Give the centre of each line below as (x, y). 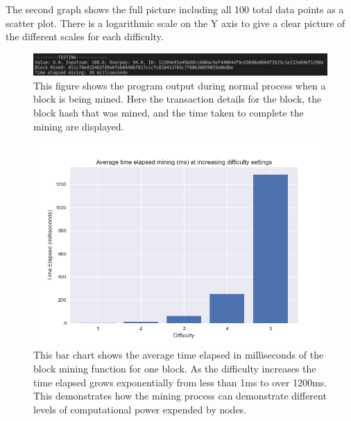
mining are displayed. (79, 126)
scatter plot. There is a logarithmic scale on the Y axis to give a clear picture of (175, 23)
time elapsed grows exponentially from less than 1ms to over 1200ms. (180, 382)
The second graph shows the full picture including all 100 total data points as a (175, 9)
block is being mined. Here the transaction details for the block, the (178, 99)
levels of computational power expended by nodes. (140, 409)
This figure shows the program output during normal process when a (180, 85)
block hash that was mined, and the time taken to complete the (169, 113)
